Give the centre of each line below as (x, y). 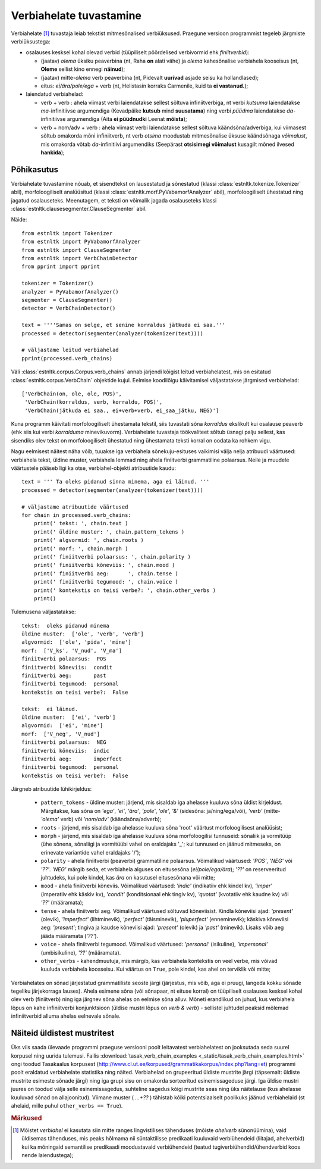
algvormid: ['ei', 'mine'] (62, 726)
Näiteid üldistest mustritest (63, 1033)
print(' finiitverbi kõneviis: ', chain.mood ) (104, 565)
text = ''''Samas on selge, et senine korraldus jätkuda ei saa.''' (123, 325)
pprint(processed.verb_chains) (67, 358)
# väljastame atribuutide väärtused (75, 507)
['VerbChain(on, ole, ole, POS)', (72, 394)
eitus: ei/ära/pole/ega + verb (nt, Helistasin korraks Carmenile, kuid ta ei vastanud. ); (144, 86)
